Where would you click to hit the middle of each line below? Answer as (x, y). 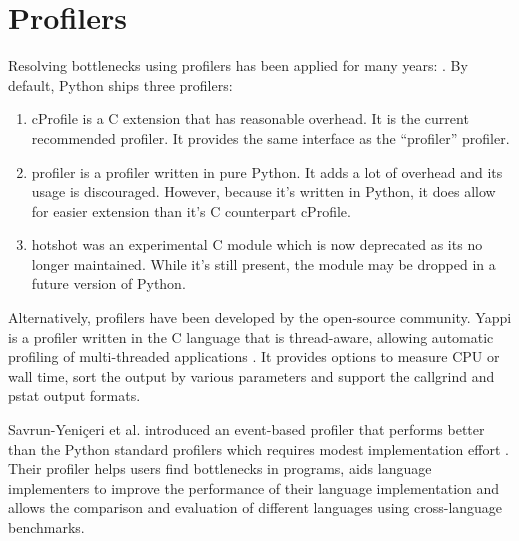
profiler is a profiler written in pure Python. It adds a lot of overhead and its (267, 171)
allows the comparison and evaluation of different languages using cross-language (255, 507)
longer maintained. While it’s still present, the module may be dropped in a (263, 263)
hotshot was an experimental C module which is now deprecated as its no (257, 244)
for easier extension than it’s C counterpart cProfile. (191, 210)
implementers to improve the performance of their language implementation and (254, 487)
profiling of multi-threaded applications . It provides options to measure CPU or (254, 356)
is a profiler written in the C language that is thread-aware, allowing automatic (251, 336)
